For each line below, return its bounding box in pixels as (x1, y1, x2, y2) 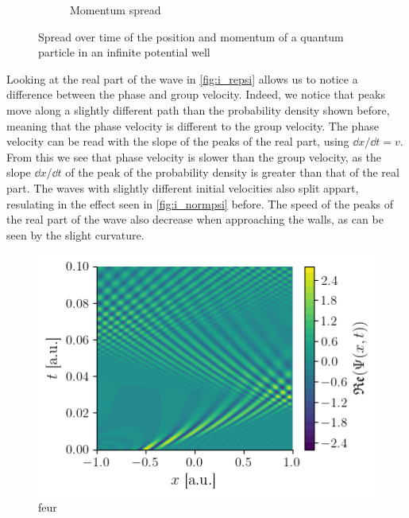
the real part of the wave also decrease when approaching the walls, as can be (6, 211, 384, 228)
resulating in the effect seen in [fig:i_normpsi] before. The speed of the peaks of (6, 195, 394, 212)
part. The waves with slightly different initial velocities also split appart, (6, 179, 359, 196)
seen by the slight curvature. (6, 226, 145, 243)
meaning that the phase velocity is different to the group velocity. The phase (6, 117, 379, 134)
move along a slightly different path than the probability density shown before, (6, 101, 390, 118)
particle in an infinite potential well (38, 44, 210, 60)
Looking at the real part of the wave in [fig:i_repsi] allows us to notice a (6, 70, 358, 87)
